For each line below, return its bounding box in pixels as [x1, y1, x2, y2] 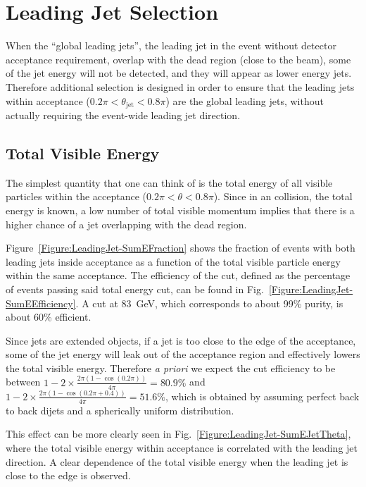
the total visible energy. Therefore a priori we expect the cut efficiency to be [6, 360, 336, 375]
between [6, 374, 41, 389]
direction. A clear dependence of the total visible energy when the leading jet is [6, 454, 348, 469]
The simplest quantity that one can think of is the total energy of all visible [6, 175, 333, 190]
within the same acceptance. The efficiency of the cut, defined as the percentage [6, 268, 351, 283]
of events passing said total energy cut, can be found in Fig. [6, 281, 264, 296]
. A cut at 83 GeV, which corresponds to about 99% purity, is [75, 295, 343, 310]
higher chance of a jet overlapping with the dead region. [6, 216, 247, 231]
